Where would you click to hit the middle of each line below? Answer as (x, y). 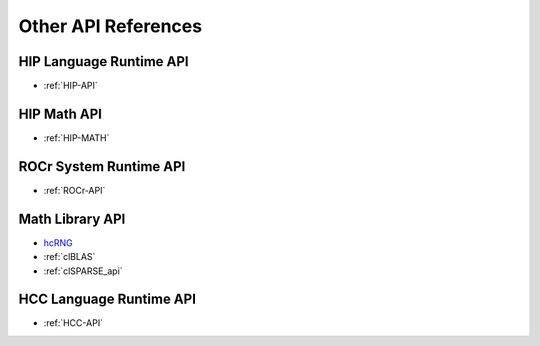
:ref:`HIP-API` (71, 86)
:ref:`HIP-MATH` (76, 137)
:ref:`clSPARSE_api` (83, 271)
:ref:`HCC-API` (73, 323)
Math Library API (72, 218)
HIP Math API (60, 113)
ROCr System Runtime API (102, 166)
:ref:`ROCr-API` (74, 190)
